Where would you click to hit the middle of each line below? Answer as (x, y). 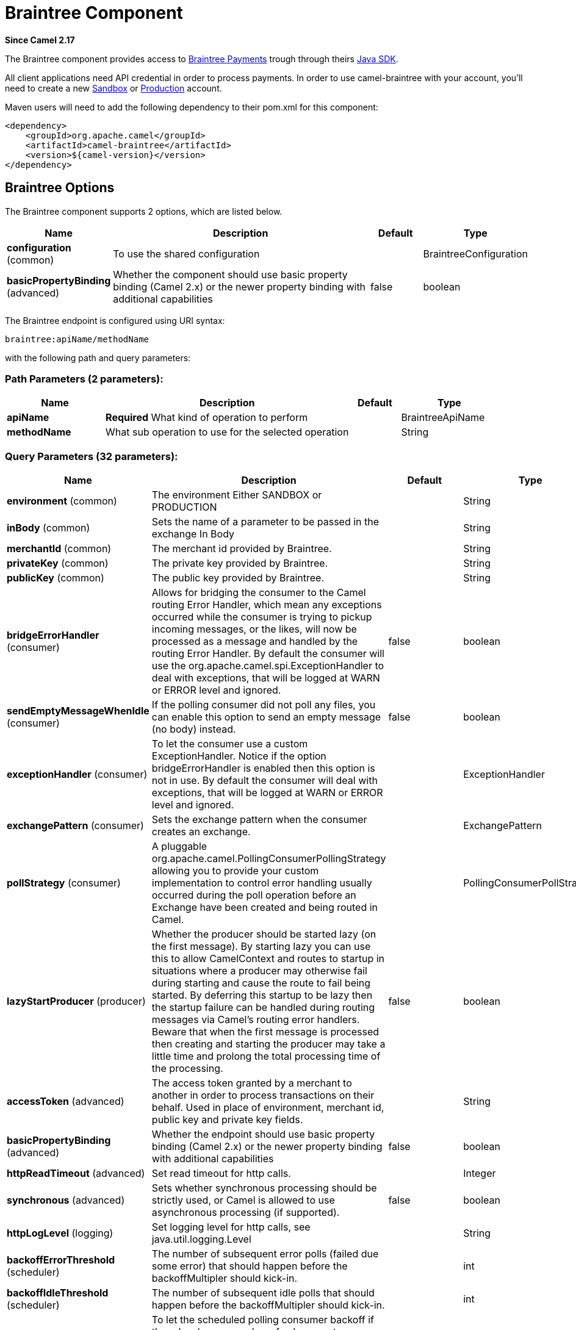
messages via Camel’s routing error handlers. (256, 1020)
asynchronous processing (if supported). (246, 1213)
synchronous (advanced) (66, 1200)
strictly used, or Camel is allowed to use (243, 1200)
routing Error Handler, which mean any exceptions (267, 605)
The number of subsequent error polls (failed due (265, 1254)
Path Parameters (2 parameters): (84, 379)
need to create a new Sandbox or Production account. (113, 88)
